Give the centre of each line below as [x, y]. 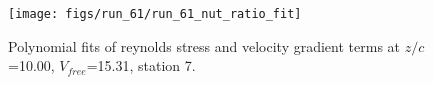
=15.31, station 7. [141, 65]
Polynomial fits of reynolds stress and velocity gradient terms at [204, 45]
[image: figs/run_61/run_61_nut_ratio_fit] [155, 14]
